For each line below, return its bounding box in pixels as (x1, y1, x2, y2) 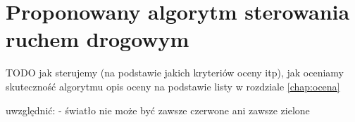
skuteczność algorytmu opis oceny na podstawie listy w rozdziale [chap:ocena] (6, 79, 340, 93)
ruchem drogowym (6, 25, 189, 53)
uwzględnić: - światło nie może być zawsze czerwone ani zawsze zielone (6, 102, 310, 117)
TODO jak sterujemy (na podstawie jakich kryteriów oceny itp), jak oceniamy (6, 65, 344, 80)
